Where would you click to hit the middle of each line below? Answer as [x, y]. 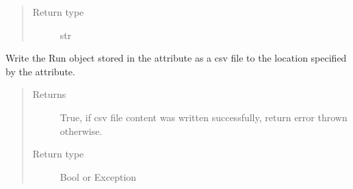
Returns [49, 94]
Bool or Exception [98, 176]
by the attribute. [40, 71]
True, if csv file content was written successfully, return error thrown [204, 117]
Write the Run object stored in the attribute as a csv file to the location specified [176, 58]
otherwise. [81, 130]
